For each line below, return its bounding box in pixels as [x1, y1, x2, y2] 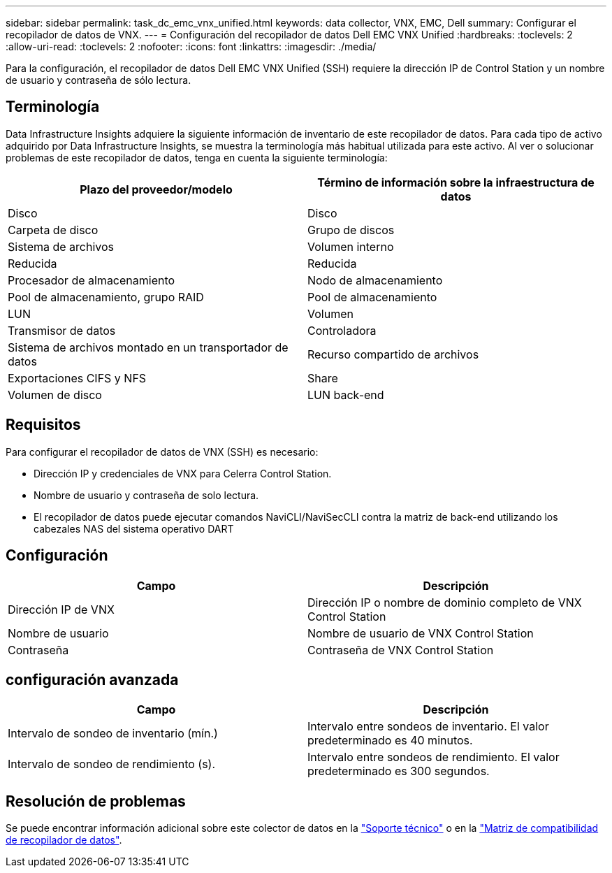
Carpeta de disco [8, 222, 99, 237]
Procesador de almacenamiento [8, 273, 175, 287]
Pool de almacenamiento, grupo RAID [8, 289, 204, 304]
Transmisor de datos [8, 323, 116, 338]
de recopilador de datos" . [6, 834, 122, 846]
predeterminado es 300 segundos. [307, 764, 490, 779]
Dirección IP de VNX [8, 602, 115, 616]
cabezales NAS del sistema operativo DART [34, 522, 234, 535]
